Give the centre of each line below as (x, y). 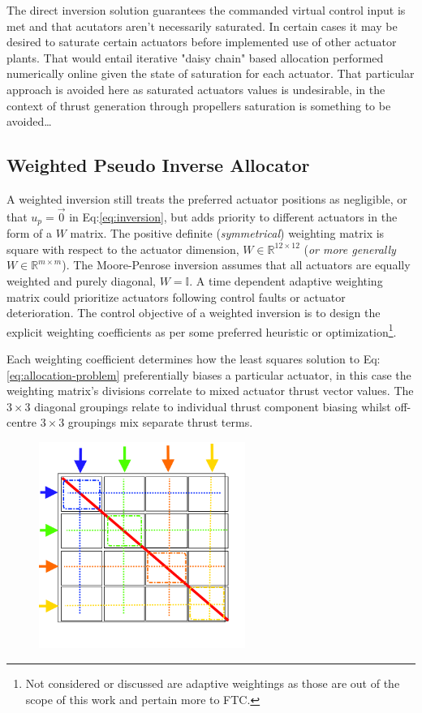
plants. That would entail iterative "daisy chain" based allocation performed (195, 57)
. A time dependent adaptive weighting (286, 281)
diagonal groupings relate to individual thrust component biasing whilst (213, 406)
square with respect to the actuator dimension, (123, 249)
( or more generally (350, 249)
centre (22, 422)
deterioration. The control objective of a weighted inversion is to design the (194, 313)
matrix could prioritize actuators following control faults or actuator (176, 296)
